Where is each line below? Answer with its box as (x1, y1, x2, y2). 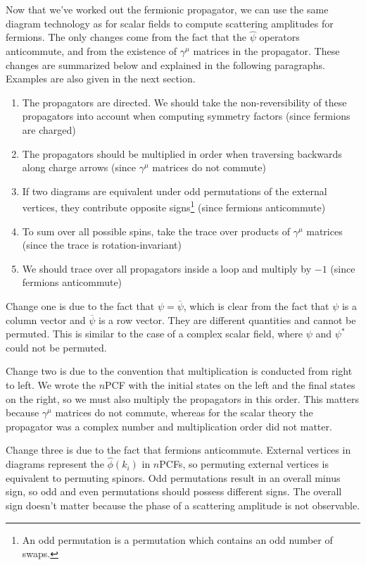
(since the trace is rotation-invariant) (22, 237, 182, 252)
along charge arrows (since (22, 160, 137, 175)
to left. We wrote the (6, 377, 96, 392)
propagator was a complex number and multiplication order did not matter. (6, 418, 332, 433)
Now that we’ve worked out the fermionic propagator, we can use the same (6, 2, 329, 16)
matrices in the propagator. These (193, 44, 340, 58)
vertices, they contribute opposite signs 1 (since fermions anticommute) (22, 198, 326, 214)
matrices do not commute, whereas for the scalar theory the (55, 405, 313, 420)
